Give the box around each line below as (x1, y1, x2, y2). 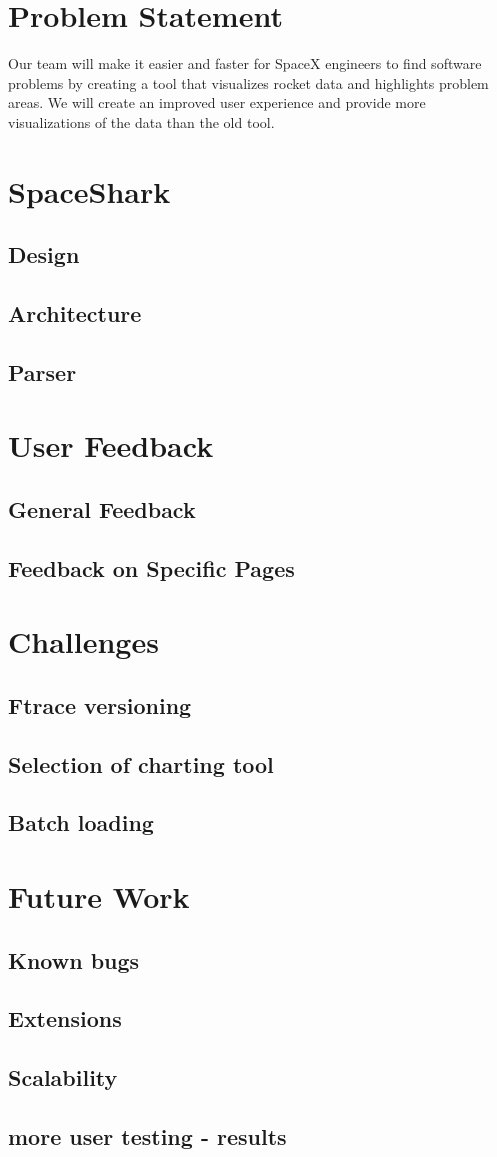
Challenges (8, 621, 159, 662)
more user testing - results (8, 1120, 287, 1151)
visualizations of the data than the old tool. (8, 111, 275, 132)
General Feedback (8, 493, 196, 524)
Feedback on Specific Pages (8, 552, 295, 583)
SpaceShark (8, 170, 171, 211)
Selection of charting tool (8, 748, 274, 779)
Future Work (8, 876, 190, 917)
